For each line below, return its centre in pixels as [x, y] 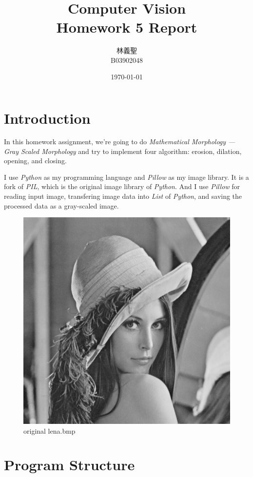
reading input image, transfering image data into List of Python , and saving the [123, 196]
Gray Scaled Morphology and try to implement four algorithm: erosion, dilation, [123, 151]
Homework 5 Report [127, 27]
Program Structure [69, 464]
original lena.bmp [49, 430]
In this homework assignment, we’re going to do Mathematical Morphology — [120, 142]
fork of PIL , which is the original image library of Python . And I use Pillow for [122, 186]
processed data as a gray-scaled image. [61, 205]
